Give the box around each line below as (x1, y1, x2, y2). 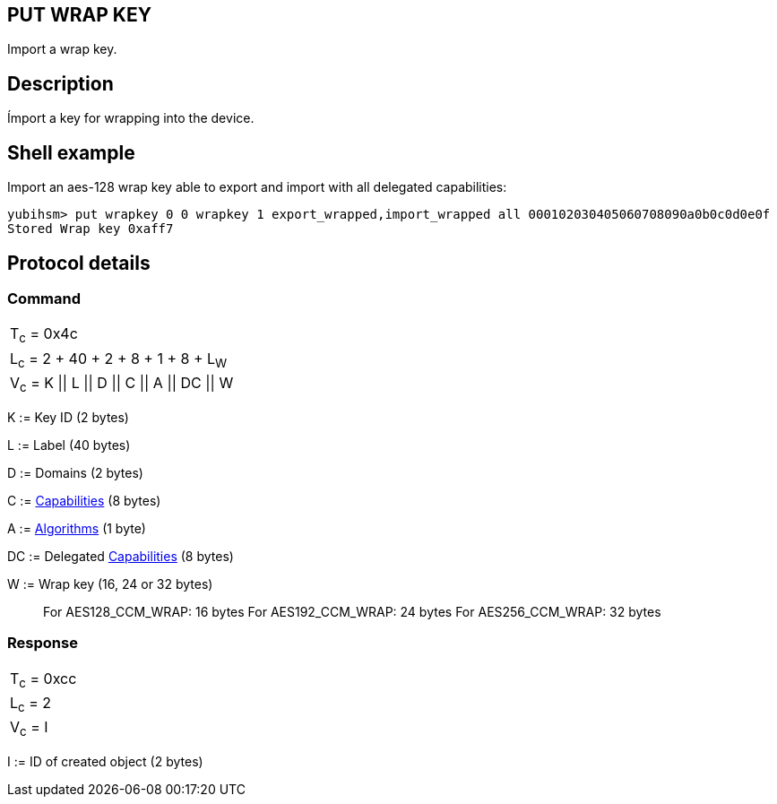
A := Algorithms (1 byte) (7, 520, 146, 536)
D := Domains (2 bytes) (7, 464, 143, 480)
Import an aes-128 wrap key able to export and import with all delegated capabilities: (7, 179, 507, 195)
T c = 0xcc (10, 669, 77, 690)
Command (7, 289, 81, 307)
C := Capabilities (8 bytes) (7, 492, 161, 508)
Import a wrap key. (7, 41, 117, 57)
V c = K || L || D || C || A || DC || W (10, 373, 234, 394)
